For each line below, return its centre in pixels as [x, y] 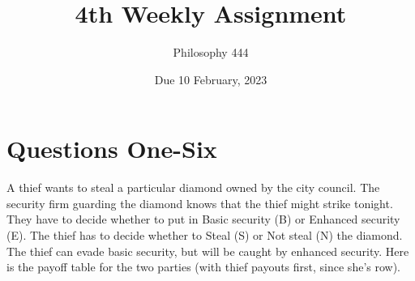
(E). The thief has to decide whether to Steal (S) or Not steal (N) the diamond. [205, 235]
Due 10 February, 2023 [211, 79]
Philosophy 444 [211, 52]
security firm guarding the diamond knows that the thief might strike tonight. [200, 203]
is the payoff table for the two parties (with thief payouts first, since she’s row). [203, 267]
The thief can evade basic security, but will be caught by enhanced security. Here [208, 251]
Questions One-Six [112, 149]
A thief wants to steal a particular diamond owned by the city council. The [193, 187]
